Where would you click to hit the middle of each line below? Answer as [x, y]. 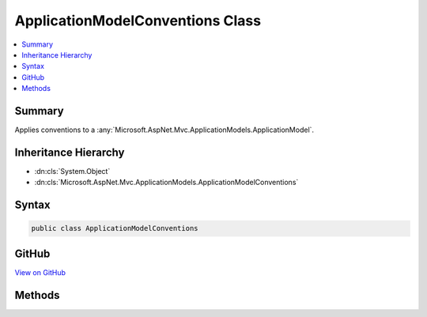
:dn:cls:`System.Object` [72, 171]
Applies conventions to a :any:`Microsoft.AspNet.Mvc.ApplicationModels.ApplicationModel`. [164, 130]
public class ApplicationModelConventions [115, 228]
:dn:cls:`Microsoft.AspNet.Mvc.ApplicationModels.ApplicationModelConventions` [166, 183]
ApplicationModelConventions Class [138, 21]
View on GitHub [40, 272]
